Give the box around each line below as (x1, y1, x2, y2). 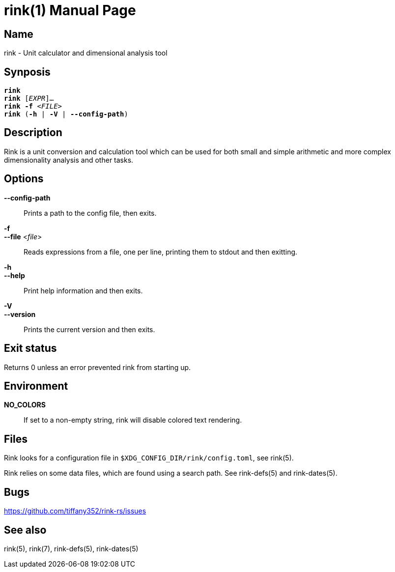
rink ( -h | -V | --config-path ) (4, 110, 128, 118)
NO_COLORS (4, 400, 46, 409)
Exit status (4, 342, 57, 355)
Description (4, 126, 62, 139)
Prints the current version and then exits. (24, 325, 155, 334)
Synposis (4, 65, 51, 78)
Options (4, 172, 44, 185)
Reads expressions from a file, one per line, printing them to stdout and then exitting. (24, 247, 298, 256)
